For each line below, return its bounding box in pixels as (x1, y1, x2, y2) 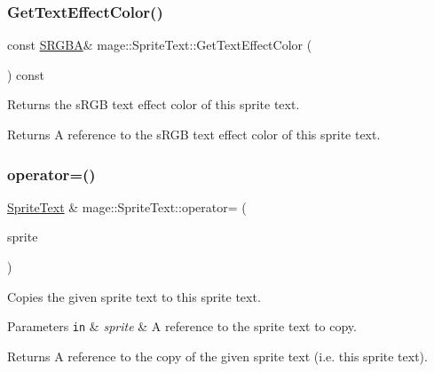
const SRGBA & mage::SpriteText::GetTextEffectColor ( (7, 36, 312, 54)
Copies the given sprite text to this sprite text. (7, 287, 261, 305)
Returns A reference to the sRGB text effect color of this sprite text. (7, 125, 381, 143)
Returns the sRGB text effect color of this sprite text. (7, 95, 300, 114)
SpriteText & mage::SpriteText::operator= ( (7, 197, 247, 216)
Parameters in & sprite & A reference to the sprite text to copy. (7, 317, 357, 336)
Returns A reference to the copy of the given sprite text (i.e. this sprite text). (7, 346, 428, 365)
